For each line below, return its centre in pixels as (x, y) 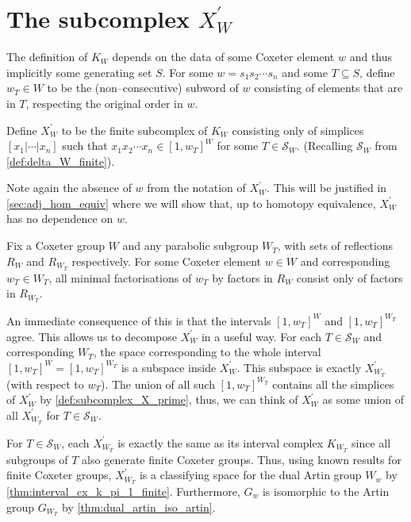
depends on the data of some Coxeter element (223, 57)
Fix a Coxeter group (56, 246)
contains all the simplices (333, 384)
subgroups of (37, 459)
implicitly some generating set (79, 72)
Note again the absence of (69, 188)
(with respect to (45, 384)
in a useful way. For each (261, 336)
